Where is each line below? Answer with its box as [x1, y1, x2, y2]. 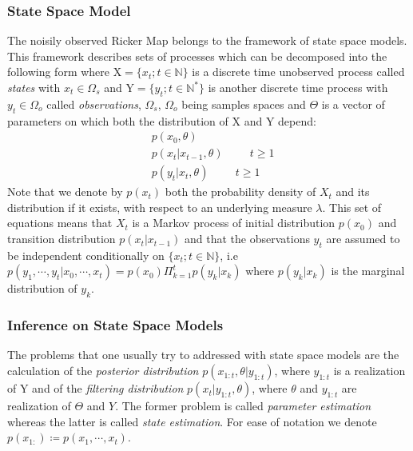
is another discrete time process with [208, 79, 388, 95]
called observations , [46, 95, 141, 112]
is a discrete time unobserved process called [192, 63, 405, 80]
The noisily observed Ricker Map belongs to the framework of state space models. [7, 32, 407, 49]
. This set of [322, 198, 382, 215]
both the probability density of [165, 183, 316, 200]
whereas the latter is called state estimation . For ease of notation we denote [7, 413, 377, 429]
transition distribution [7, 230, 116, 247]
